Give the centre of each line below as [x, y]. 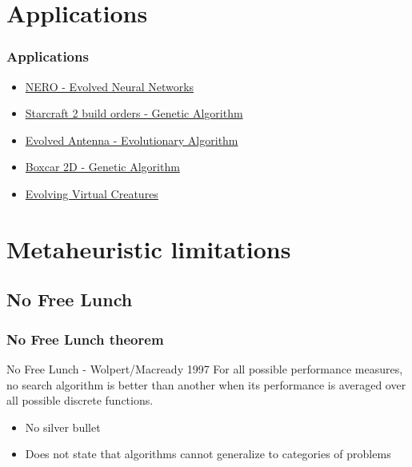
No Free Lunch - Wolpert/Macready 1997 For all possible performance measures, [205, 368]
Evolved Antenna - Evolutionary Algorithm [132, 140]
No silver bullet [63, 427]
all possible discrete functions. [80, 400]
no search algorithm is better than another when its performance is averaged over [206, 384]
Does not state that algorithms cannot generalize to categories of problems [208, 454]
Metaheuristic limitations [149, 248]
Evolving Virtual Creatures [92, 193]
